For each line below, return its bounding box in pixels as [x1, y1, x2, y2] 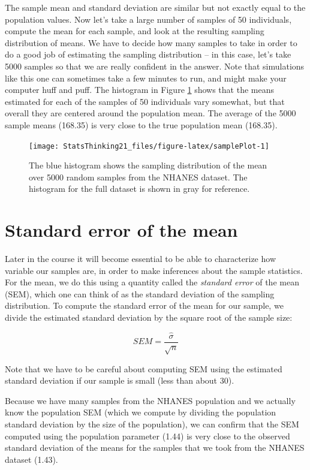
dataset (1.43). [5, 453, 58, 465]
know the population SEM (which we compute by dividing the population [5, 406, 276, 418]
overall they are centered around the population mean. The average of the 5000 [5, 107, 296, 119]
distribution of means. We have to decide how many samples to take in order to [5, 36, 297, 49]
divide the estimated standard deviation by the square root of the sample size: [5, 311, 293, 324]
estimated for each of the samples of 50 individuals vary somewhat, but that [5, 95, 285, 107]
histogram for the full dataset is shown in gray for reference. [29, 182, 250, 195]
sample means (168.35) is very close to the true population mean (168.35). [5, 118, 278, 131]
